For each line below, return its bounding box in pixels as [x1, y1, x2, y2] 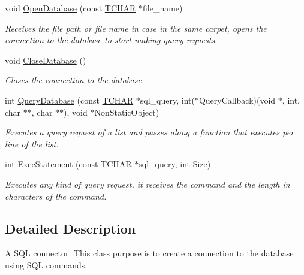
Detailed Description [5, 219, 136, 237]
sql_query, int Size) [139, 158, 211, 170]
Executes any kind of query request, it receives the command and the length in [5, 177, 290, 190]
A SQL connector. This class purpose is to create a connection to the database [5, 247, 294, 259]
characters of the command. [5, 189, 107, 202]
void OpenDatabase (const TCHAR [5, 2, 136, 14]
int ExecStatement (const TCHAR [5, 158, 132, 170]
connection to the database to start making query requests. [5, 34, 218, 46]
